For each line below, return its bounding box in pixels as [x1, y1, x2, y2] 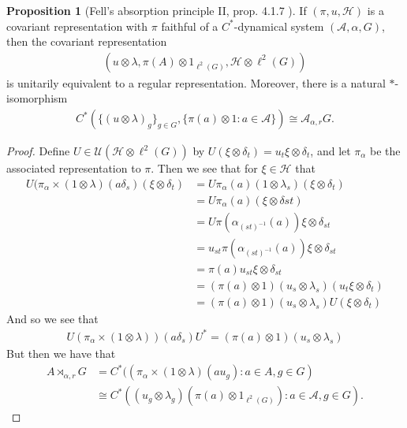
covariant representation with [6, 17, 148, 34]
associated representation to [6, 160, 141, 177]
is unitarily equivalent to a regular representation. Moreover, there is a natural [6, 74, 386, 91]
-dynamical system [233, 17, 324, 34]
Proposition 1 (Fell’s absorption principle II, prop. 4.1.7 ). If [6, 2, 307, 18]
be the [370, 143, 401, 159]
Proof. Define [6, 143, 70, 159]
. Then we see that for [151, 160, 258, 177]
